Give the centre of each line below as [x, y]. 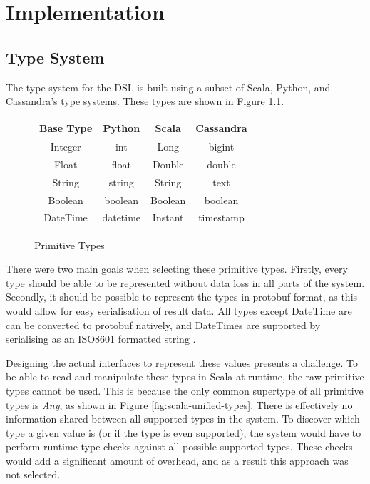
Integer [66, 147]
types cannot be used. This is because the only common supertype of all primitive [185, 390]
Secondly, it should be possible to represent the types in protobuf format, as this [182, 297]
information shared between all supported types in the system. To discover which [183, 419]
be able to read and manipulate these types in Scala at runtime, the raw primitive [185, 377]
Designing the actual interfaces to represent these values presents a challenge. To [182, 362]
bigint [221, 147]
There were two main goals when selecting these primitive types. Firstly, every [177, 269]
